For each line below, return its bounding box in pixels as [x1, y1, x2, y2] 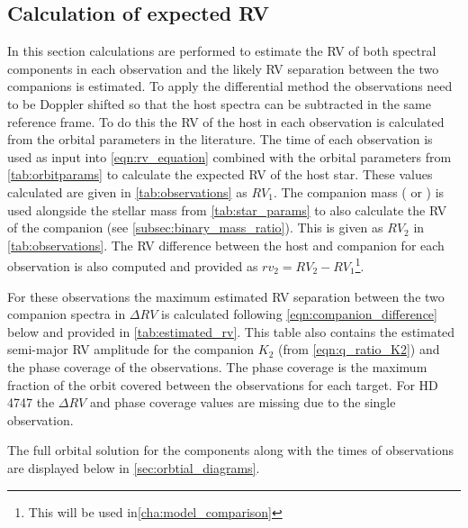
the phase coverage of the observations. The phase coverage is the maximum [7, 357, 427, 376]
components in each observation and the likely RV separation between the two [7, 59, 439, 77]
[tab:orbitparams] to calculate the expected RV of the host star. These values [7, 165, 433, 184]
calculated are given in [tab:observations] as [7, 182, 247, 201]
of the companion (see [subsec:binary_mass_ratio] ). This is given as [7, 218, 383, 237]
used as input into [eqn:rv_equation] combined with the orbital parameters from [7, 147, 452, 166]
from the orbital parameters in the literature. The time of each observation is [7, 130, 433, 149]
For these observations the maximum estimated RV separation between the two [7, 287, 445, 305]
